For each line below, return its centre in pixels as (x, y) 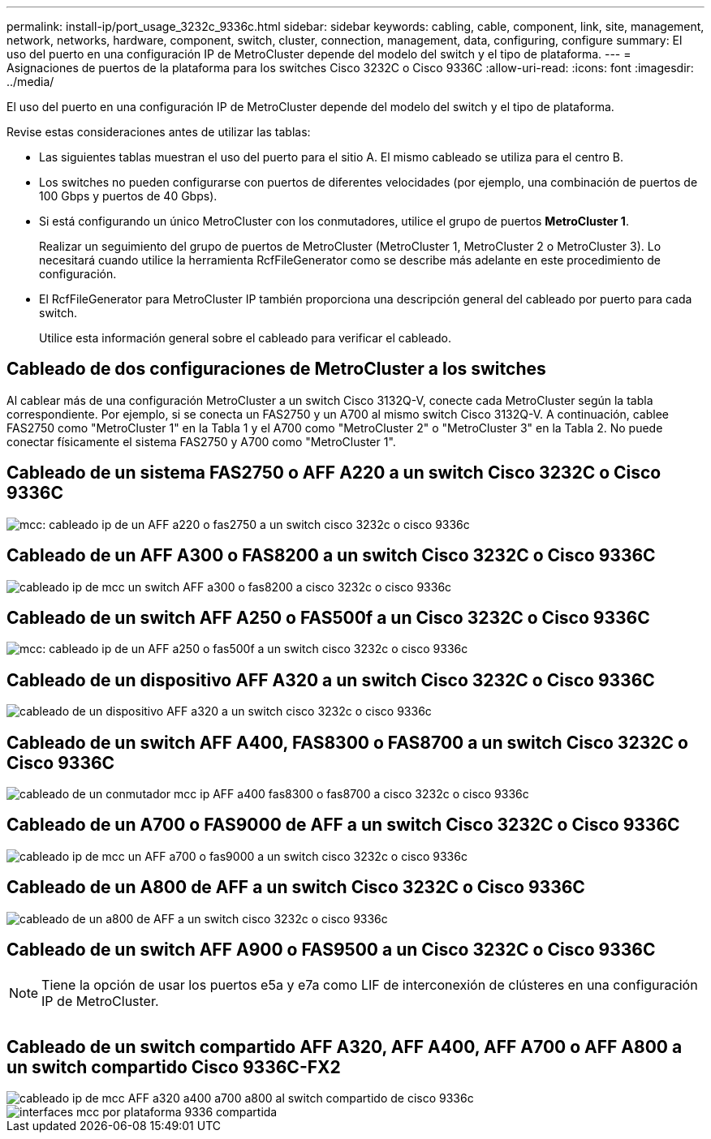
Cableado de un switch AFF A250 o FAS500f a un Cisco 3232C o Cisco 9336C (328, 617)
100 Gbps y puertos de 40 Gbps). (128, 196)
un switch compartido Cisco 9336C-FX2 (174, 1068)
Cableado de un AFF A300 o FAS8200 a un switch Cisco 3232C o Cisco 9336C (331, 556)
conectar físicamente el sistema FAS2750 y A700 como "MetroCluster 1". (201, 441)
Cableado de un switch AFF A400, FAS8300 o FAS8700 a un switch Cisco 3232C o (347, 742)
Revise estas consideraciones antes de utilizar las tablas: (159, 132)
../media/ (30, 82)
